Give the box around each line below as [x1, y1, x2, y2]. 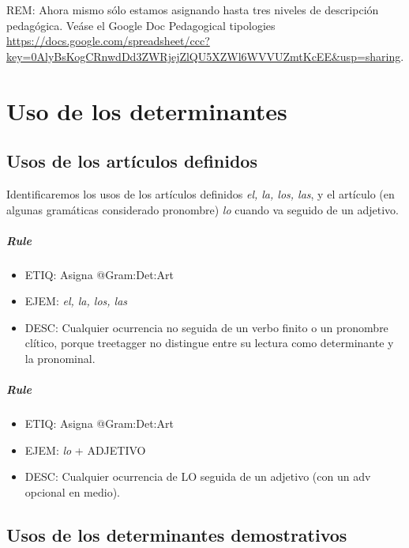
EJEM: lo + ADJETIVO [24, 441, 146, 458]
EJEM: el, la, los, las [24, 293, 128, 309]
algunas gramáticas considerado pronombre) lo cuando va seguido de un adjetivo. [6, 201, 399, 217]
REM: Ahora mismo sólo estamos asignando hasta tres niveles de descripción [6, 2, 379, 17]
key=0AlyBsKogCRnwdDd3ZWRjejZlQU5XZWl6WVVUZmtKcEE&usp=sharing [6, 47, 401, 64]
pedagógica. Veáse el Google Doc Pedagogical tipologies [6, 17, 276, 33]
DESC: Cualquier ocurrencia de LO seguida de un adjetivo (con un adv [24, 468, 371, 485]
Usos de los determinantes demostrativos [6, 523, 347, 546]
